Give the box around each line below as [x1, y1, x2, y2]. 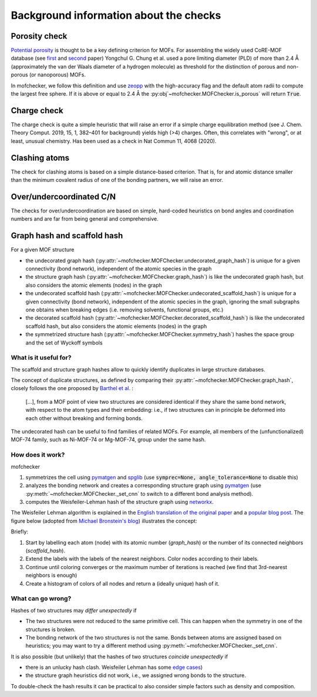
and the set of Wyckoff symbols [25, 339, 103, 346]
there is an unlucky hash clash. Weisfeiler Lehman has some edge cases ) [25, 664, 203, 671]
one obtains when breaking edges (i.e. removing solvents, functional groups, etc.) [25, 306, 224, 313]
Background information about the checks [11, 9, 221, 22]
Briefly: [11, 528, 29, 535]
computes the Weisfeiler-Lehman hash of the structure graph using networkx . [25, 499, 214, 506]
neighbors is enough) [25, 572, 77, 579]
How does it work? [11, 451, 65, 459]
